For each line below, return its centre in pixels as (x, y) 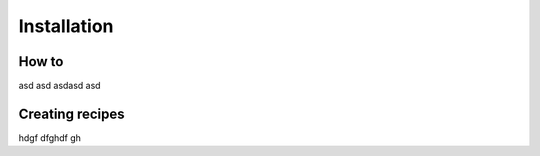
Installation (66, 26)
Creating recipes (71, 113)
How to (41, 61)
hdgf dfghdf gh (50, 137)
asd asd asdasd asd (59, 86)
